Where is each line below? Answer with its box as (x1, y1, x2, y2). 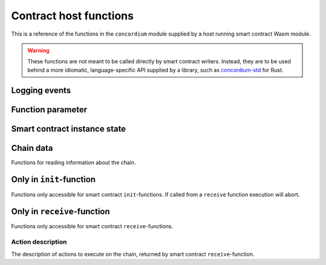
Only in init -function (11, 174, 96, 185)
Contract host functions (11, 9, 134, 22)
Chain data (11, 142, 53, 153)
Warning (27, 46, 50, 54)
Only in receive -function (11, 206, 110, 217)
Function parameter (11, 104, 88, 115)
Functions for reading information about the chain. (11, 159, 136, 166)
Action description (11, 238, 67, 246)
